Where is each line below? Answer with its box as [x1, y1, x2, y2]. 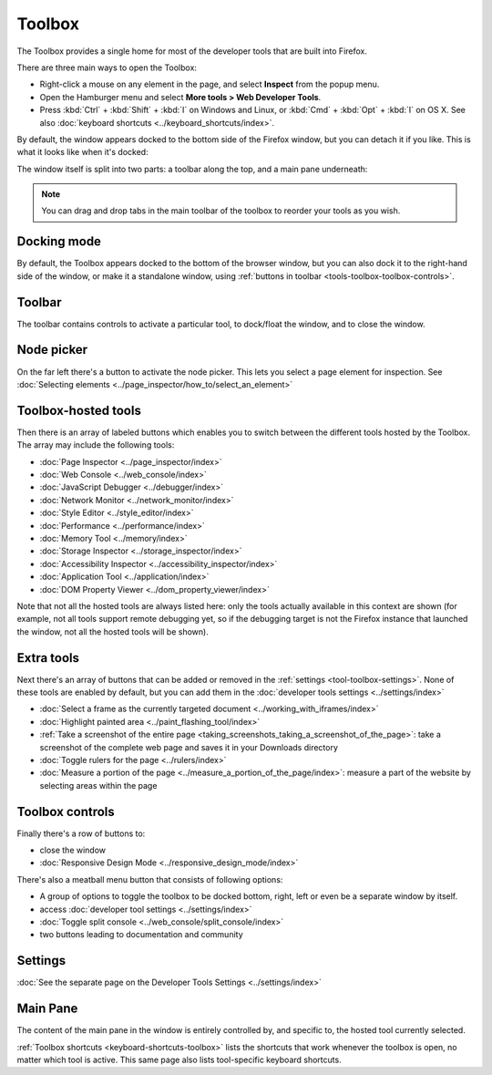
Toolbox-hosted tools [16, 402, 141, 419]
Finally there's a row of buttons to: [16, 828, 146, 839]
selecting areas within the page [39, 780, 158, 791]
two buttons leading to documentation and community [39, 929, 243, 940]
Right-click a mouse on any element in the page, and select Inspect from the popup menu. [39, 78, 380, 90]
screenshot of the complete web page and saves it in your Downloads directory [39, 741, 339, 752]
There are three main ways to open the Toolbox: [16, 62, 198, 73]
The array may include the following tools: [16, 439, 175, 450]
